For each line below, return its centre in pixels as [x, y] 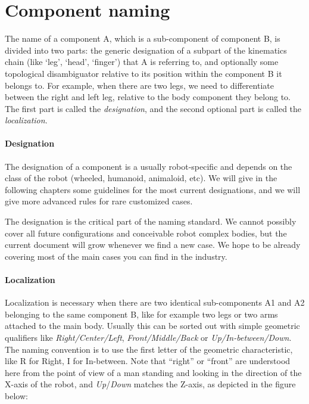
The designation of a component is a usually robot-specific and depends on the [149, 166]
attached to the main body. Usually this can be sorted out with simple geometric [152, 326]
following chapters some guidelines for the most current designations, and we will [153, 189]
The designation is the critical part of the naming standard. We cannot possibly [151, 221]
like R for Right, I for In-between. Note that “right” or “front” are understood [148, 361]
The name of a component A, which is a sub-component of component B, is [143, 38]
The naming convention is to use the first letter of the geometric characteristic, [149, 349]
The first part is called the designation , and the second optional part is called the [153, 108]
